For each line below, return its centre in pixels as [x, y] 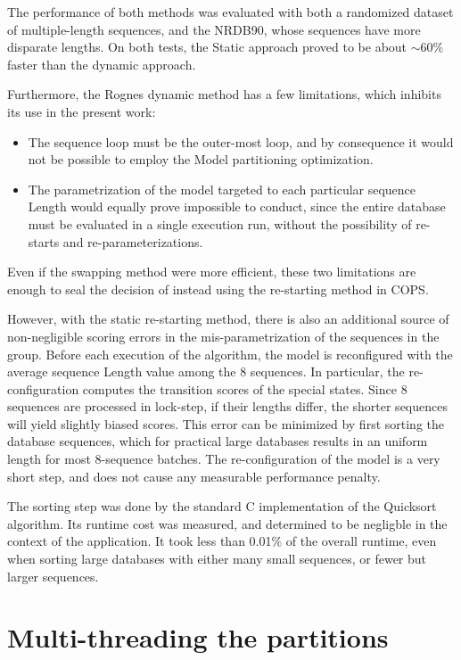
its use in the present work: [82, 111]
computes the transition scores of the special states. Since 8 [245, 388]
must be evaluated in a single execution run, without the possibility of [220, 223]
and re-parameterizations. [133, 241]
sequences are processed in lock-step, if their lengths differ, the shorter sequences [227, 406]
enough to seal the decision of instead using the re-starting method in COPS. [218, 289]
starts [44, 241]
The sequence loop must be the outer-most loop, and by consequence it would [241, 141]
